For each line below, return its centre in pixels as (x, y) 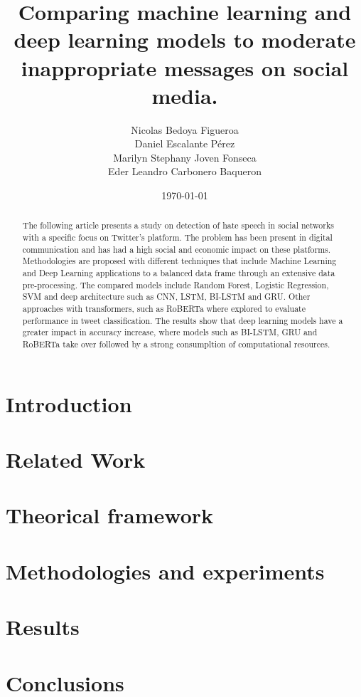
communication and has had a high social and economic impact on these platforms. (177, 249)
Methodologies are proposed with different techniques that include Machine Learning (179, 261)
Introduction (69, 403)
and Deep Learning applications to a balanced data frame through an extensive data (179, 273)
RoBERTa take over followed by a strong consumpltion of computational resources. (176, 344)
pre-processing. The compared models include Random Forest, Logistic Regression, (176, 284)
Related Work (76, 460)
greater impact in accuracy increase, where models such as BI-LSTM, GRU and (170, 332)
